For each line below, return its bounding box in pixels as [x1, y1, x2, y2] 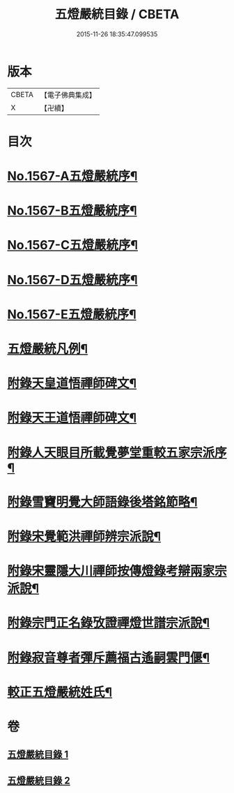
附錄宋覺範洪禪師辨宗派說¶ [7, 528, 162, 544]
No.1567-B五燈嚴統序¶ [7, 203, 137, 218]
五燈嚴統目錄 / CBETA [54, 6, 180, 22]
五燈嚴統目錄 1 [7, 748, 69, 761]
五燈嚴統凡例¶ [7, 341, 88, 357]
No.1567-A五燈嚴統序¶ [7, 168, 138, 184]
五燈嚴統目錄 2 [7, 774, 71, 786]
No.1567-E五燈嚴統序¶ [7, 306, 137, 322]
